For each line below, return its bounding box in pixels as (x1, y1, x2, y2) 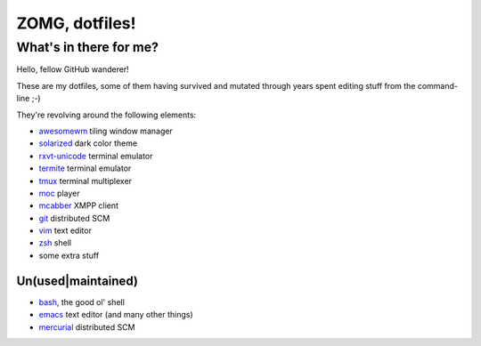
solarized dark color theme (38, 138, 138, 149)
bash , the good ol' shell (38, 296, 125, 307)
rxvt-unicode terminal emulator (38, 150, 153, 161)
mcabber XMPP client (38, 200, 119, 211)
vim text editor (38, 225, 93, 236)
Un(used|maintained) (16, 273, 138, 288)
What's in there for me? (16, 39, 159, 55)
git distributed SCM (38, 213, 110, 223)
